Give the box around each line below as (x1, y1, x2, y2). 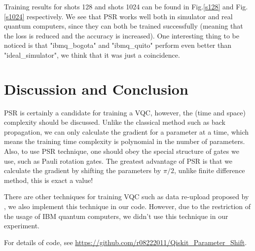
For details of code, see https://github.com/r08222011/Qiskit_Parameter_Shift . (4, 237, 247, 247)
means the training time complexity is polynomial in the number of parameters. (4, 136, 245, 146)
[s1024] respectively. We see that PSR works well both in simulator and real (4, 11, 233, 21)
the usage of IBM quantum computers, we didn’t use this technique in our (4, 211, 228, 221)
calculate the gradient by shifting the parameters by (4, 165, 161, 176)
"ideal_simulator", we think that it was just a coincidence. (4, 49, 180, 60)
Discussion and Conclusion (4, 78, 188, 99)
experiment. (4, 220, 39, 231)
